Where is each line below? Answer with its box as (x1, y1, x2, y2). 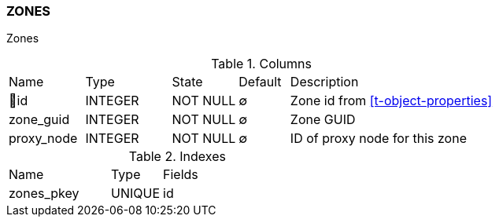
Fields (163, 166, 198, 183)
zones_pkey (9, 185, 79, 202)
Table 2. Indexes (128, 148, 226, 165)
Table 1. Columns (211, 56, 312, 72)
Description (290, 74, 359, 90)
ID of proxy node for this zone (290, 130, 467, 147)
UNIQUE (111, 185, 161, 202)
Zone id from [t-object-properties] (290, 93, 493, 109)
